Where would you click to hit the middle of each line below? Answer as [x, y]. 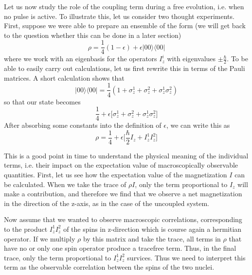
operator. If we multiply [40, 238]
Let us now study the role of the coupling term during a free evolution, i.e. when [124, 6]
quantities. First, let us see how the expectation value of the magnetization [116, 175]
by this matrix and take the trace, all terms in [152, 238]
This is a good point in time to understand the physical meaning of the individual [126, 155]
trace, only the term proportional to [58, 257]
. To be [237, 59]
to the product [26, 229]
